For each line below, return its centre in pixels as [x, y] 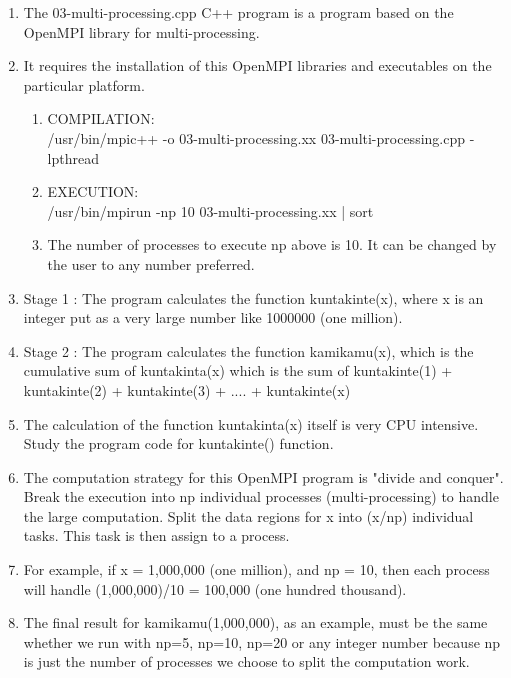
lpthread [73, 157]
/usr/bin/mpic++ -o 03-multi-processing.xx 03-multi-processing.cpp [256, 137]
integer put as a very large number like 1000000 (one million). [213, 317]
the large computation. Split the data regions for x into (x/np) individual [248, 515]
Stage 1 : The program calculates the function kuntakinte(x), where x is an [253, 297]
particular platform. [84, 84]
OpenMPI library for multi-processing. [141, 31]
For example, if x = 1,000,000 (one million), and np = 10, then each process [256, 569]
